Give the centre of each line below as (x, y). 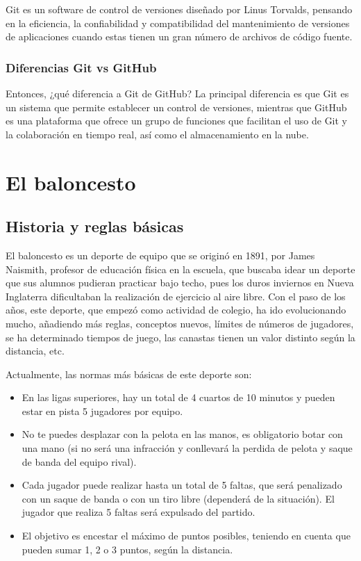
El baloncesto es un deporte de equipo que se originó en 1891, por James (160, 255)
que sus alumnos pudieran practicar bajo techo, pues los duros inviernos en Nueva (180, 283)
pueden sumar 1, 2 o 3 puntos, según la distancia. (127, 549)
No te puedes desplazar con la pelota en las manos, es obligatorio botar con (182, 434)
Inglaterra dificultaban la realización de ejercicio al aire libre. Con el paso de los (176, 296)
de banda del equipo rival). (79, 461)
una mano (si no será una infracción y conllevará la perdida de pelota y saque (187, 448)
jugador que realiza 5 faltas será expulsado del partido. (138, 512)
